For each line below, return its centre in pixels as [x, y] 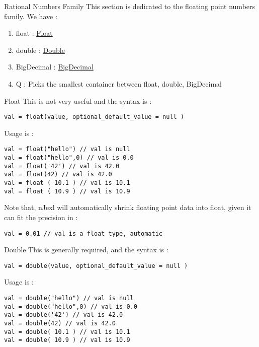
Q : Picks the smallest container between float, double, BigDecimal [119, 83]
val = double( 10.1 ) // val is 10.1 [67, 332]
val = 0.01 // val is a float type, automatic [83, 233]
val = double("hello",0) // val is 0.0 [71, 306]
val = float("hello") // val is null [67, 149]
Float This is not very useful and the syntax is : [78, 100]
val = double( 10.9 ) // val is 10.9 [67, 340]
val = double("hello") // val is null [69, 298]
